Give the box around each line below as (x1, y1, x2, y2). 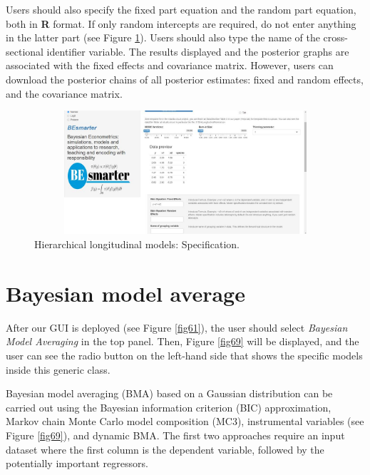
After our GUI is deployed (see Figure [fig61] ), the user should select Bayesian (6, 320, 348, 334)
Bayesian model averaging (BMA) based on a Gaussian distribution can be (6, 386, 333, 401)
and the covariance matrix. (6, 86, 123, 101)
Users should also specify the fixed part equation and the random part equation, (6, 2, 356, 16)
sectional (6, 44, 43, 58)
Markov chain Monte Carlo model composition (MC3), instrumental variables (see (6, 414, 364, 429)
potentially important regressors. (6, 456, 148, 471)
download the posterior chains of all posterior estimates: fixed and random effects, (6, 71, 364, 86)
